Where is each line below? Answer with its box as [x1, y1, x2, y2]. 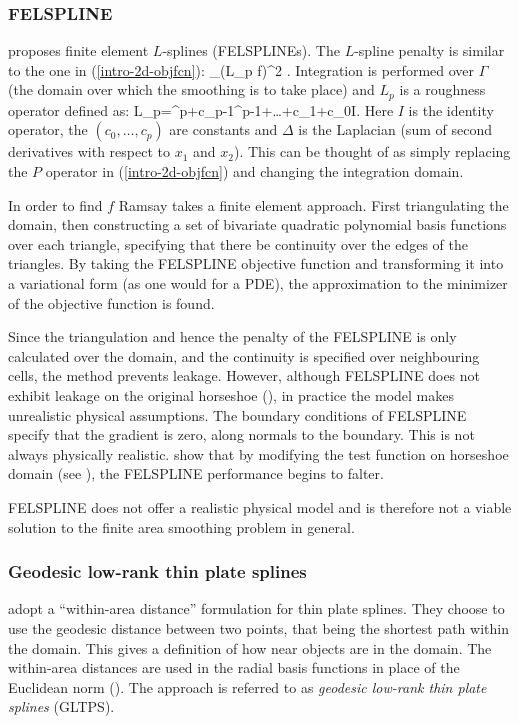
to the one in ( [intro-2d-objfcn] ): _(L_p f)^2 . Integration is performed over [8, 59, 475, 80]
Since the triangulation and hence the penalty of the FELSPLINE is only [8, 326, 457, 347]
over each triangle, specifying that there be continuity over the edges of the [8, 233, 468, 254]
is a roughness [399, 79, 486, 100]
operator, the [8, 119, 88, 140]
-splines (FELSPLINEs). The [162, 40, 340, 61]
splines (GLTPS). [8, 696, 115, 717]
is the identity [408, 99, 494, 120]
